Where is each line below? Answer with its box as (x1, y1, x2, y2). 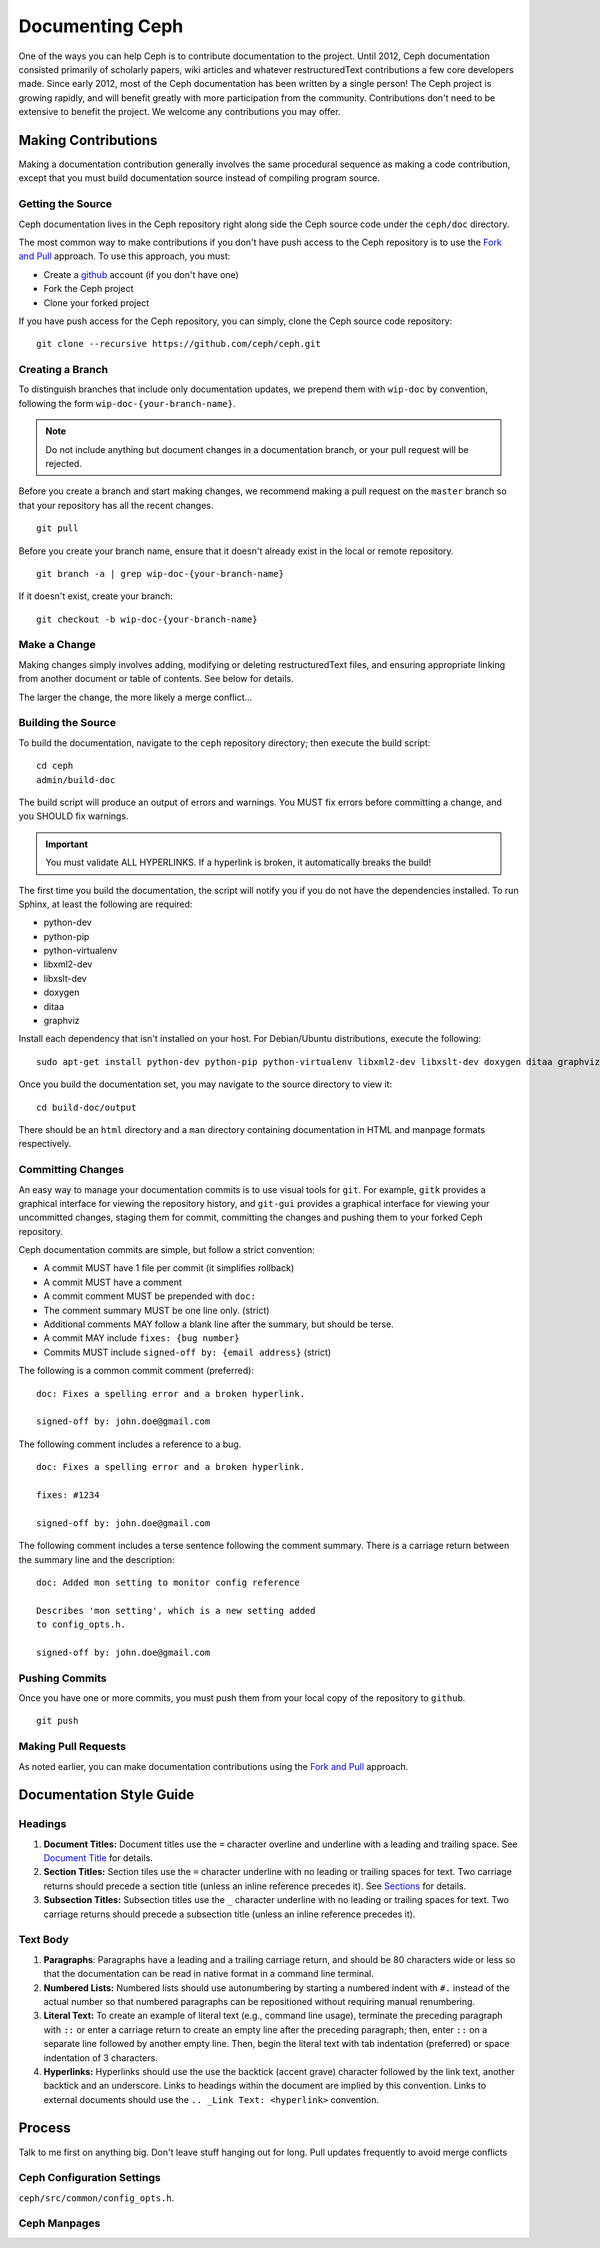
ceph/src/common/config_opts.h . (18, 2191, 175, 2204)
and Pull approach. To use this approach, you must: (18, 250, 231, 262)
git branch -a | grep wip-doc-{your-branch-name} (36, 568, 285, 579)
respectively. (18, 1138, 72, 1150)
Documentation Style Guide (18, 1786, 195, 1804)
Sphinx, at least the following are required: (18, 898, 193, 910)
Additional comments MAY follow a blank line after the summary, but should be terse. (43, 1318, 394, 1330)
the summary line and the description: (18, 1553, 175, 1565)
